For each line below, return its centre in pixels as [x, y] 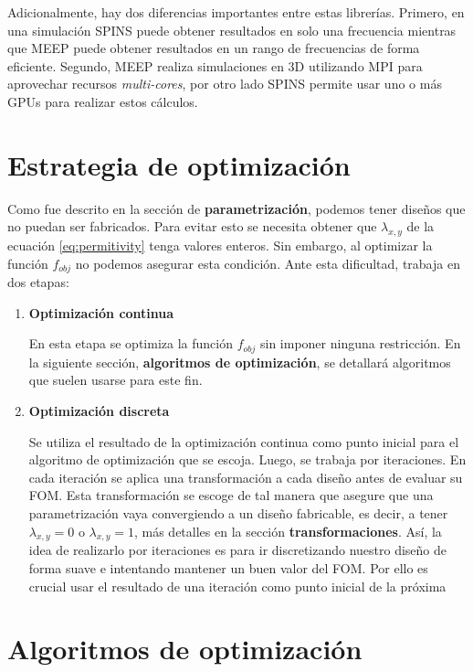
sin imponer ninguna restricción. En [360, 343]
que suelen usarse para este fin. [116, 380]
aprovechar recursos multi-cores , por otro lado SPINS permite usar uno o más [225, 84]
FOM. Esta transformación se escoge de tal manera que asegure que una [231, 495]
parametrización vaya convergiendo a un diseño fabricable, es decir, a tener [238, 512]
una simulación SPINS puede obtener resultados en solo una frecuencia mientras [232, 30]
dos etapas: [38, 282]
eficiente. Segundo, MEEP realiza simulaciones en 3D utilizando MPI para [215, 65]
